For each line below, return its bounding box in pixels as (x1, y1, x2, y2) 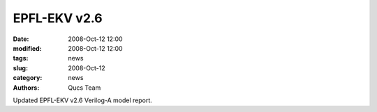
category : (13, 74, 43, 82)
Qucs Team (68, 83, 101, 92)
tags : (13, 54, 29, 63)
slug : (13, 63, 28, 72)
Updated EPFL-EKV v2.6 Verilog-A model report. (13, 96, 153, 104)
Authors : (13, 83, 40, 92)
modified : (13, 44, 42, 52)
